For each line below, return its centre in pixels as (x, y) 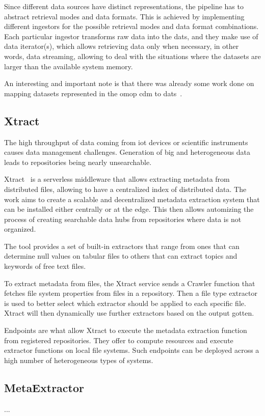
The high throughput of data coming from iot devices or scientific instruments (126, 142)
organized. (20, 229)
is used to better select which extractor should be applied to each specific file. (125, 303)
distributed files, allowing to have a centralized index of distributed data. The (125, 189)
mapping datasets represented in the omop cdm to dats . (93, 93)
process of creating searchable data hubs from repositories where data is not (123, 219)
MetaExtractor (44, 387)
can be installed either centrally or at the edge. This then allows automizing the (129, 209)
